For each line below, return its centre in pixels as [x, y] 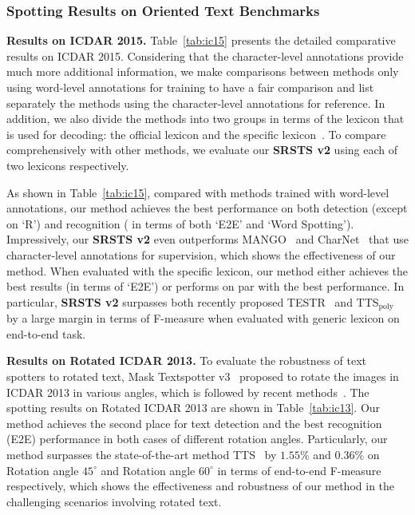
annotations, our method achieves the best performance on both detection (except [207, 208]
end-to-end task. [46, 333]
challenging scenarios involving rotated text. [114, 501]
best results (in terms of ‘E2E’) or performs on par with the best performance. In [206, 286]
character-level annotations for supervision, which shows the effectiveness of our [201, 254]
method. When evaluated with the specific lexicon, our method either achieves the [207, 270]
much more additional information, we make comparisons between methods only [203, 71]
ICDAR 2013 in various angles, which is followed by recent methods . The [188, 392]
